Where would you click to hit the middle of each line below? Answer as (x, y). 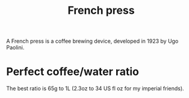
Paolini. (15, 47)
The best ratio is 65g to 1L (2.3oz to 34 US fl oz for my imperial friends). (95, 88)
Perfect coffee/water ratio (73, 72)
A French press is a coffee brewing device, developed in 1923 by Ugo (92, 41)
